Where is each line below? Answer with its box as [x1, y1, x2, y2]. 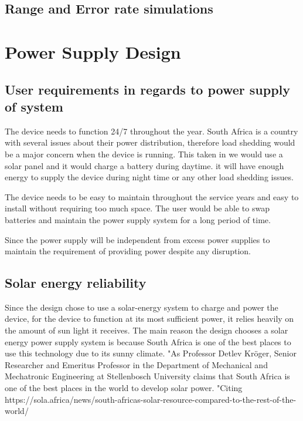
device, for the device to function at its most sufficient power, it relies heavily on [5, 312, 294, 325]
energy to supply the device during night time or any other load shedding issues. [5, 171, 294, 183]
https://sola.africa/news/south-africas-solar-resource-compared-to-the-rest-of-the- [5, 393, 297, 405]
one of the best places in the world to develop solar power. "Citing [5, 382, 243, 394]
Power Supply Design [5, 39, 181, 63]
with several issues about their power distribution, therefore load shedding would [5, 136, 295, 149]
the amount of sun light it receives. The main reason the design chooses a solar [5, 324, 288, 336]
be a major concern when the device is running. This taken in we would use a [5, 147, 283, 160]
